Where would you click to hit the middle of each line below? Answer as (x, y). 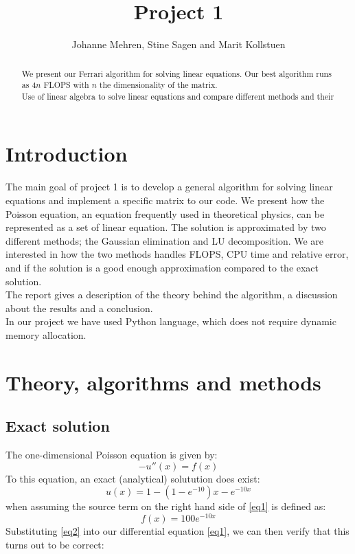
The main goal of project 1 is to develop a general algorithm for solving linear (169, 187)
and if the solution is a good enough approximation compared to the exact (162, 267)
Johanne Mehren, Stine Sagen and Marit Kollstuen (179, 44)
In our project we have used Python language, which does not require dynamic (171, 321)
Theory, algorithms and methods (163, 382)
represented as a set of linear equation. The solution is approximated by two (166, 227)
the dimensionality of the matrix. (158, 85)
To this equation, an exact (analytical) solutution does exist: (133, 478)
